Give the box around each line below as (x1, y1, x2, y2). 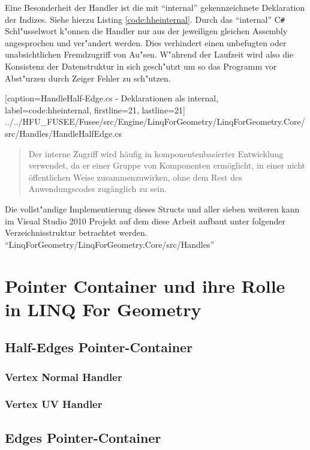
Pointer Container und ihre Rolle (5, 273, 285, 298)
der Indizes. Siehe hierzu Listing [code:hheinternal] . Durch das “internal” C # (5, 13, 285, 25)
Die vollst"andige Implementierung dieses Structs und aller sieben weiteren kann (5, 202, 300, 215)
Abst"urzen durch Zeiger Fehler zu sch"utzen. (5, 71, 171, 84)
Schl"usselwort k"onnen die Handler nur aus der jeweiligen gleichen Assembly (5, 25, 288, 37)
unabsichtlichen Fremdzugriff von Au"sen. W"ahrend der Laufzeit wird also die (5, 48, 294, 61)
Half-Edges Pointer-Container (5, 338, 193, 356)
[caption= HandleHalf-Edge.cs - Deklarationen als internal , (5, 92, 219, 104)
